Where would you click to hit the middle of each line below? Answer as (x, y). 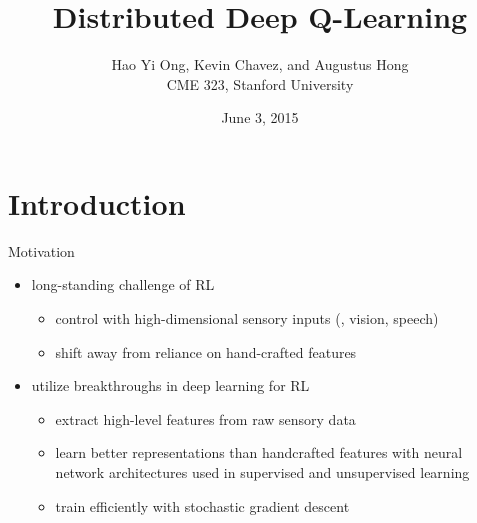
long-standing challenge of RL (123, 284)
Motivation (41, 250)
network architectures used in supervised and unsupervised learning (262, 472)
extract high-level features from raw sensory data (205, 418)
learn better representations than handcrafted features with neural (259, 452)
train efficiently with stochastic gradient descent (202, 505)
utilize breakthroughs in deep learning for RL (170, 385)
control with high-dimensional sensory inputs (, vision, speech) (247, 318)
